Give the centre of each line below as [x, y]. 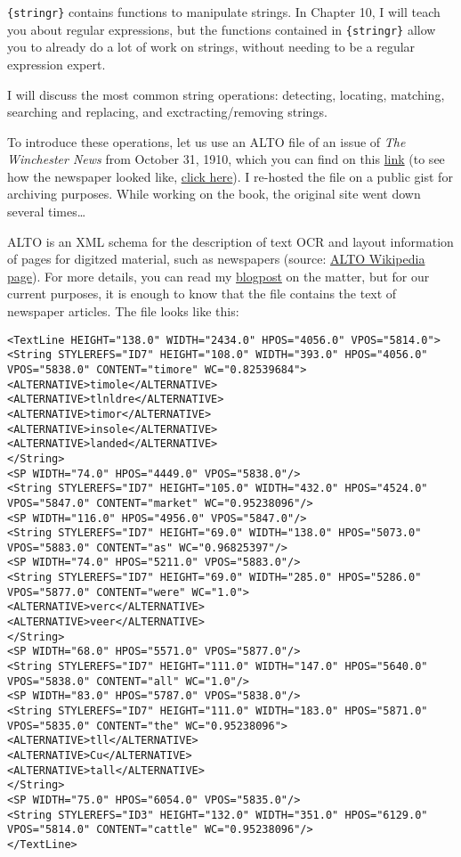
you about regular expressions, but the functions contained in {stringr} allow [222, 29]
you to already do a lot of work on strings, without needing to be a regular [211, 47]
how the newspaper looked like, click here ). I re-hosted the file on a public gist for [230, 176]
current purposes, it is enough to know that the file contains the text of [202, 294]
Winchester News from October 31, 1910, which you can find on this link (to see [226, 159]
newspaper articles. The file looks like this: [123, 311]
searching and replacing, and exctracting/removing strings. [167, 112]
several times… [47, 212]
